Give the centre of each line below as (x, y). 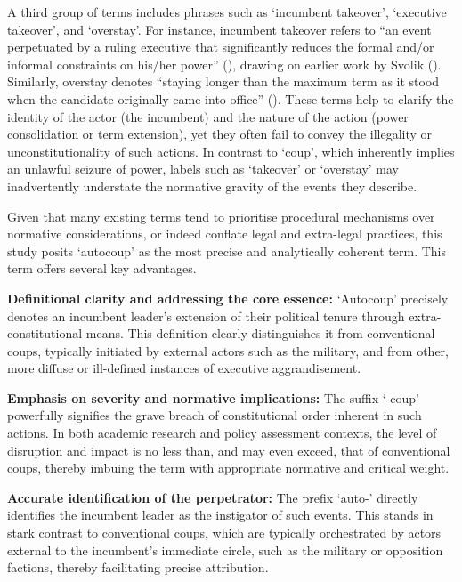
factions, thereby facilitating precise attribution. (138, 567)
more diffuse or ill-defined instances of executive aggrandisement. (184, 368)
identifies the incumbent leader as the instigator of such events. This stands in (220, 515)
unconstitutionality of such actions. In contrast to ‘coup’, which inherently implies (231, 151)
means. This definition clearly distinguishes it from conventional (260, 333)
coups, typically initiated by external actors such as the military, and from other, (228, 350)
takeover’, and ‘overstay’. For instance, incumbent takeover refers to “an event (219, 29)
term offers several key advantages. (102, 268)
